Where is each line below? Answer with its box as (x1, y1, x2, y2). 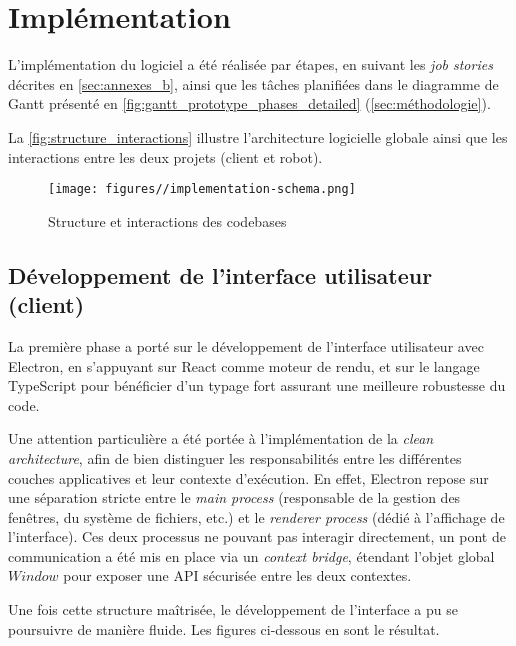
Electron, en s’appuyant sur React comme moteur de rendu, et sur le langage (8, 355, 480, 376)
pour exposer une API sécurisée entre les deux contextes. (63, 565, 412, 586)
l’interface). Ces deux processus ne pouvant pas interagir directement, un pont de (8, 526, 506, 547)
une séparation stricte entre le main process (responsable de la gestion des (8, 487, 461, 508)
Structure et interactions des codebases (48, 210, 287, 231)
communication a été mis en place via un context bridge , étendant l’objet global (8, 545, 495, 566)
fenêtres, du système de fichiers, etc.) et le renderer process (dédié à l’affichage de (8, 506, 505, 527)
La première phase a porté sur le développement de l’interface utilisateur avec (8, 335, 484, 356)
